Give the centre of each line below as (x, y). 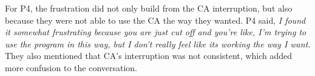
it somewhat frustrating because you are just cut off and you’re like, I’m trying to (156, 32)
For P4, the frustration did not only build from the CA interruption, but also (149, 8)
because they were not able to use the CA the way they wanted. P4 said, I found (155, 20)
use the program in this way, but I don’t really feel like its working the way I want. (158, 43)
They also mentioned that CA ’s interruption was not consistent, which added (148, 56)
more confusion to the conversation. (71, 67)
